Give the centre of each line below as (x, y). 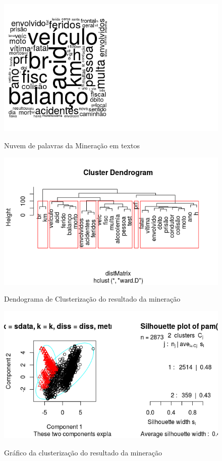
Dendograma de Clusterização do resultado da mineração (92, 299)
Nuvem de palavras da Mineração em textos (72, 145)
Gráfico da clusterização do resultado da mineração (83, 452)
